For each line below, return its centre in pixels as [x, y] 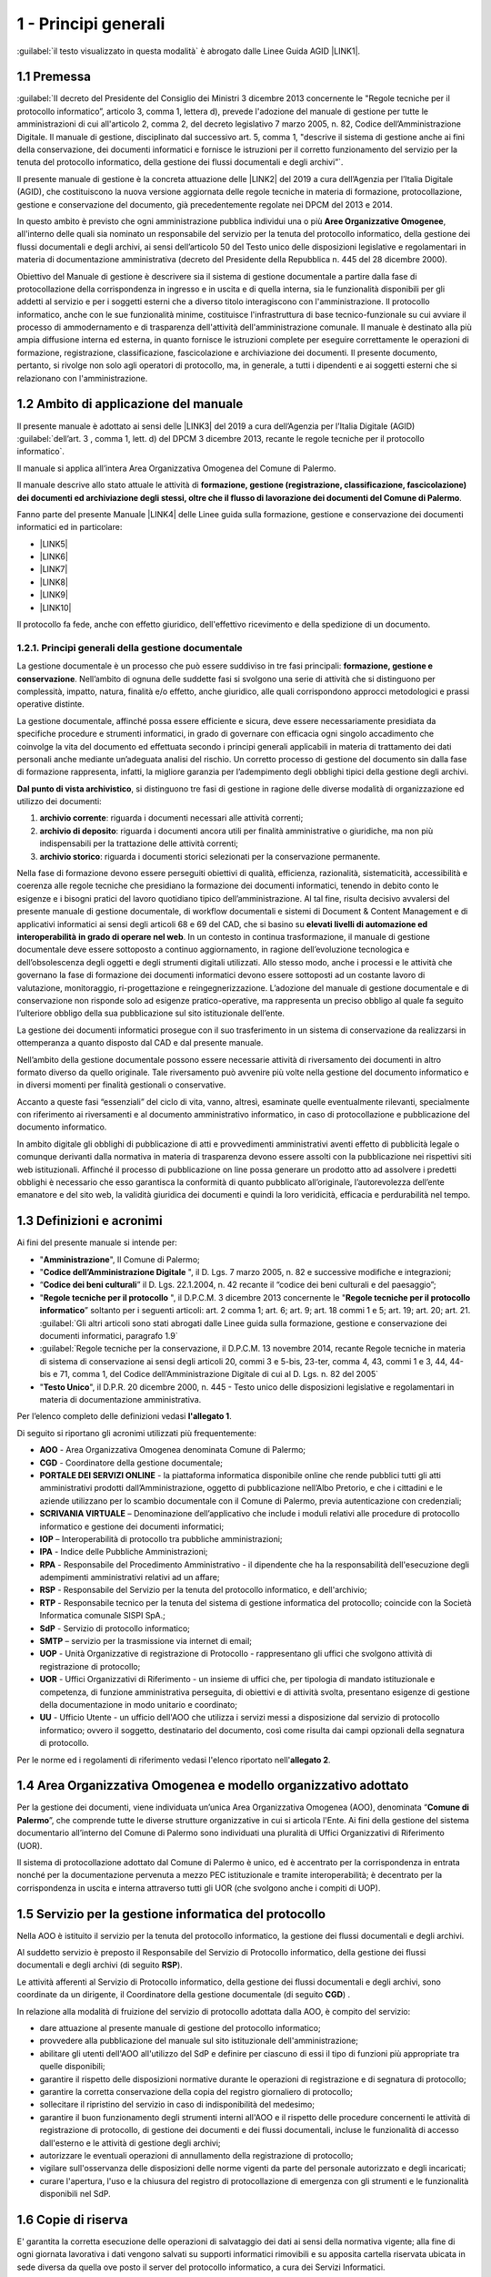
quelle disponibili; [72, 2067]
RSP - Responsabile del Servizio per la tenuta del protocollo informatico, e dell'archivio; [203, 1590]
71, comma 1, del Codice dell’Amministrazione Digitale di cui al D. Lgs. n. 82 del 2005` [219, 1374]
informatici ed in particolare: [70, 527]
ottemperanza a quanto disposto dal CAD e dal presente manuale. [140, 1043]
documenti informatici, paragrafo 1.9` [109, 1336]
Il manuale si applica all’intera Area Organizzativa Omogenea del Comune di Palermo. [176, 468]
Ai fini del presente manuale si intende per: [97, 1242]
